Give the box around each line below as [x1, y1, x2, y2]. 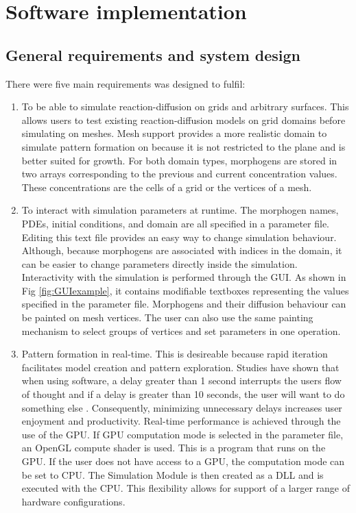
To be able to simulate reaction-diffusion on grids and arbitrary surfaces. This [21, 99, 349, 114]
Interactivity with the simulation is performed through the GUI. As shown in [21, 270, 346, 284]
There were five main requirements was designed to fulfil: [5, 76, 246, 90]
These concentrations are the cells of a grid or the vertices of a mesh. [21, 179, 312, 194]
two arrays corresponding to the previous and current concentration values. [21, 166, 337, 181]
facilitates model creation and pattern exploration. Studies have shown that [21, 360, 340, 374]
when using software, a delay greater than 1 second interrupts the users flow [21, 373, 342, 388]
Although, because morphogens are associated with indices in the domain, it [21, 243, 342, 258]
